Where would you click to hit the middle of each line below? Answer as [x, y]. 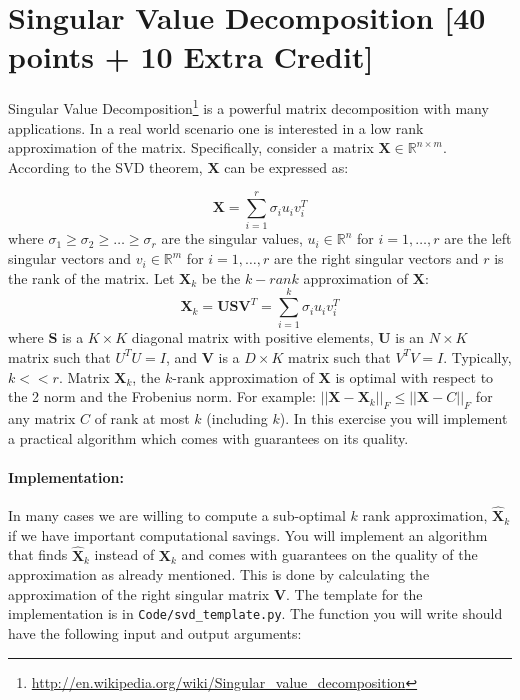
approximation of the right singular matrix [139, 593]
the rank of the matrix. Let [91, 277]
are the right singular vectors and [376, 258]
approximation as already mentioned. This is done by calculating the [219, 574]
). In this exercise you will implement [393, 417]
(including [237, 417]
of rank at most [142, 417]
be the [221, 277]
